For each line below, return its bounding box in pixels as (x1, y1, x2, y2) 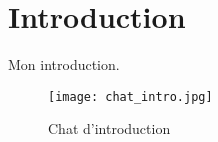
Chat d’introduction (48, 118, 171, 139)
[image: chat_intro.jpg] (48, 89, 213, 104)
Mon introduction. (8, 54, 120, 75)
